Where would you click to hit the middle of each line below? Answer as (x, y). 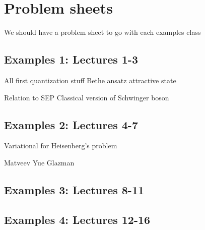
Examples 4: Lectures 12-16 (77, 219)
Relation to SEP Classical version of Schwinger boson (87, 97)
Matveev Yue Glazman (39, 162)
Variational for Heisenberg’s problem (61, 146)
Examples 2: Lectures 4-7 (71, 124)
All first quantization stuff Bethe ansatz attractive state (90, 80)
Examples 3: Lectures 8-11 (74, 189)
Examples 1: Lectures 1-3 (71, 59)
